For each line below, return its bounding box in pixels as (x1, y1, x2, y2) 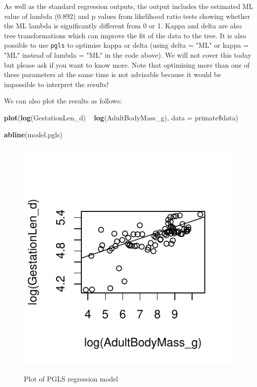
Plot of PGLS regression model (24, 374, 118, 384)
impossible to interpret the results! (4, 79, 109, 89)
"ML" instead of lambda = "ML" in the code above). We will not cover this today (4, 50, 252, 60)
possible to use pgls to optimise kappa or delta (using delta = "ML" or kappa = (4, 40, 249, 50)
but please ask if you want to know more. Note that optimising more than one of (4, 59, 250, 70)
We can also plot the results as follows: (4, 96, 122, 106)
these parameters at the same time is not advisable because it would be (4, 69, 221, 80)
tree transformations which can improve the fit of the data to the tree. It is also (4, 30, 246, 40)
